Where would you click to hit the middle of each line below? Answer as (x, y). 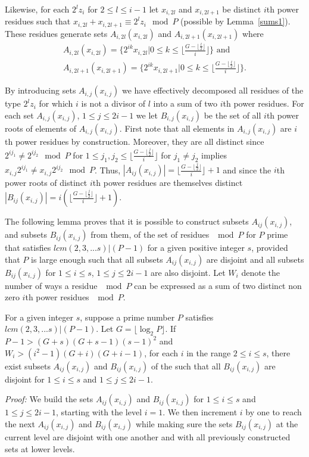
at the (287, 424)
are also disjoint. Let (188, 272)
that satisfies (28, 248)
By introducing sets (40, 90)
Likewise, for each (37, 9)
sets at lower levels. (40, 448)
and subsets (26, 234)
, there (278, 352)
